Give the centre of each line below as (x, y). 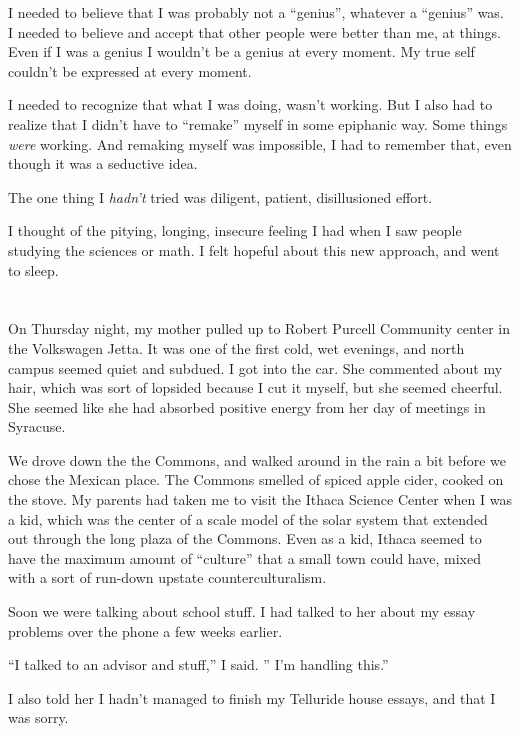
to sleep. (33, 269)
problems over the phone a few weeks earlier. (145, 630)
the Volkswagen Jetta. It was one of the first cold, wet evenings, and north (236, 347)
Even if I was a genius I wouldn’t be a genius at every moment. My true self (241, 51)
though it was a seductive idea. (103, 163)
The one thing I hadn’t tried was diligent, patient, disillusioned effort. (220, 196)
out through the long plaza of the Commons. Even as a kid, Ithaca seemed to (245, 538)
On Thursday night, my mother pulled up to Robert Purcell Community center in (259, 328)
